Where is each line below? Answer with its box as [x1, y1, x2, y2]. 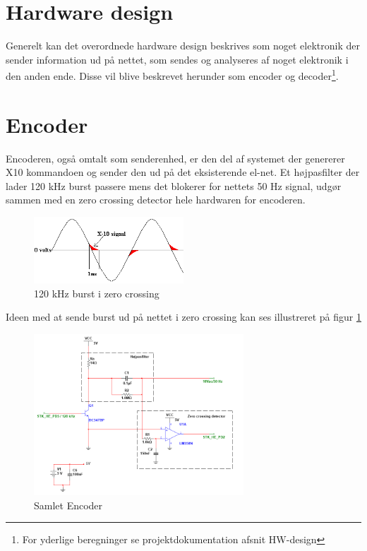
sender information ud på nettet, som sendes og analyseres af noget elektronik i [6, 52, 349, 66]
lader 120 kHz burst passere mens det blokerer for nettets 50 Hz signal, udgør [6, 178, 342, 193]
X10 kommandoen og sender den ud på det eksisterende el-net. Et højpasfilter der [6, 165, 360, 179]
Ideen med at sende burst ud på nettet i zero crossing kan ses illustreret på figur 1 [6, 309, 361, 324]
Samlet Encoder [34, 497, 103, 512]
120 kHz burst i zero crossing [34, 285, 160, 300]
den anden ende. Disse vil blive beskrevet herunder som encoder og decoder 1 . [6, 66, 339, 83]
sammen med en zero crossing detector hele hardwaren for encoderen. [6, 192, 306, 207]
